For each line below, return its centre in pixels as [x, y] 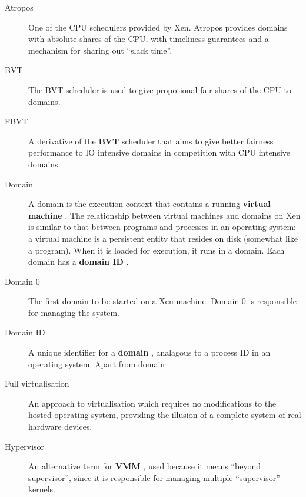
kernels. [42, 489]
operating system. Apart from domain [97, 363]
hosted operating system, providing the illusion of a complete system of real [165, 415]
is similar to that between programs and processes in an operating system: [162, 227]
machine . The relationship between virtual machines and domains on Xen [164, 215]
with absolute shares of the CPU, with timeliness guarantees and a [149, 39]
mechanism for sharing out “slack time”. [100, 50]
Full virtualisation [37, 384]
